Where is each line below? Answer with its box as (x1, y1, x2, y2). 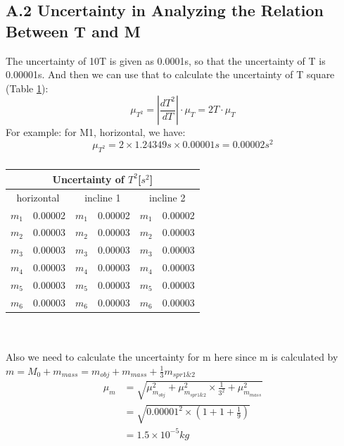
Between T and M (6, 20, 141, 42)
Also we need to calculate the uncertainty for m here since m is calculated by (6, 349, 338, 364)
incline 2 (149, 190, 186, 204)
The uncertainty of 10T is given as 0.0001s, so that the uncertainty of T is (6, 53, 326, 68)
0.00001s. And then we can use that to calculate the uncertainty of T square (6, 67, 335, 82)
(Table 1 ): (6, 80, 49, 95)
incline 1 (84, 190, 121, 204)
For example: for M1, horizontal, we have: (6, 125, 186, 140)
